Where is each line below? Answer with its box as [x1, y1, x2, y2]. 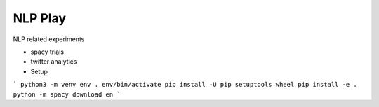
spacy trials [30, 48, 65, 56]
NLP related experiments [13, 35, 85, 43]
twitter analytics [30, 57, 77, 66]
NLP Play [13, 10, 67, 26]
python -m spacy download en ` [13, 90, 121, 98]
